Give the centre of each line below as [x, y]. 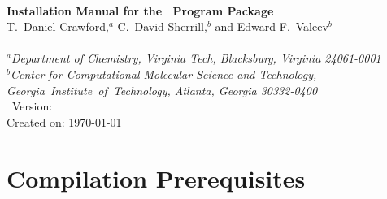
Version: [32, 106]
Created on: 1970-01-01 [64, 121]
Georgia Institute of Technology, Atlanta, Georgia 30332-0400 [162, 90]
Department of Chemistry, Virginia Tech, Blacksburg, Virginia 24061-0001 [196, 58]
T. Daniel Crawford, [58, 26]
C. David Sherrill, [162, 26]
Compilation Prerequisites [156, 177]
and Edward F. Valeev [272, 26]
